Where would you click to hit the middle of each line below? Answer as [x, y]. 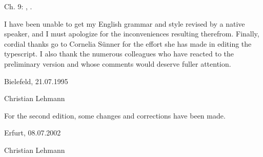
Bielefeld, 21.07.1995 [36, 81]
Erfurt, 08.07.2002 [33, 133]
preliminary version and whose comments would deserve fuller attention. [118, 63]
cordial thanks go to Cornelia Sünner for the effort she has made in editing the [128, 43]
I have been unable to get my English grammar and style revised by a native [125, 23]
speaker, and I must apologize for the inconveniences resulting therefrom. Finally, [132, 34]
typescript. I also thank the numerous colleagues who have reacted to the [119, 54]
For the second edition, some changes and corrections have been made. [115, 115]
